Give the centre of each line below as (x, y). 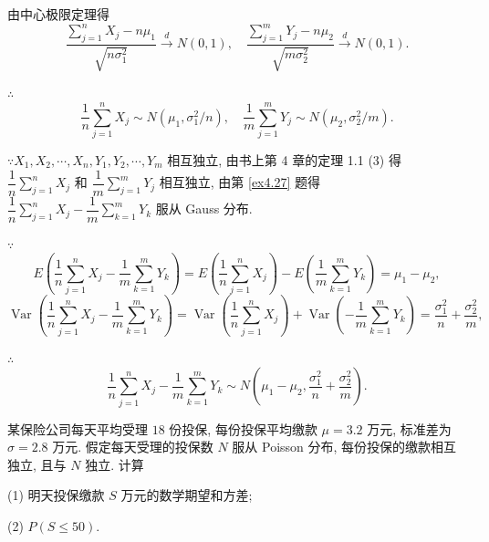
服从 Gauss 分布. (204, 208)
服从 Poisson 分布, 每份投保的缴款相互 (344, 447)
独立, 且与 (37, 464)
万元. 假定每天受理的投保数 (133, 447)
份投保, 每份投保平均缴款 (243, 428)
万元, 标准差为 (409, 428)
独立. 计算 (114, 464)
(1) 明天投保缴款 (56, 495)
